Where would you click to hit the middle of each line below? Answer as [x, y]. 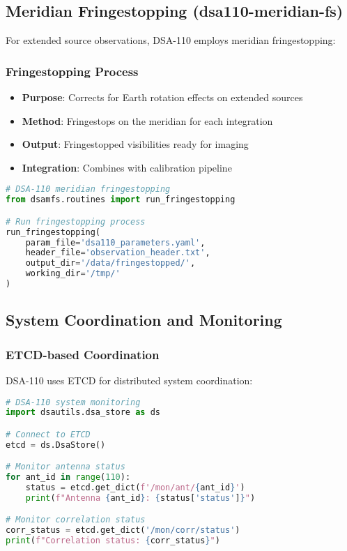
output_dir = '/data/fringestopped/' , [110, 263]
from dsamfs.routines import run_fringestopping [121, 200]
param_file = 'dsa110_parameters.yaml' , [115, 242]
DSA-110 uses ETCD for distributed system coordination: [129, 380]
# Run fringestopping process [76, 221]
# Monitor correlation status [76, 520]
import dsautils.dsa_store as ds [83, 413]
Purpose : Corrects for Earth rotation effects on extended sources [162, 97]
